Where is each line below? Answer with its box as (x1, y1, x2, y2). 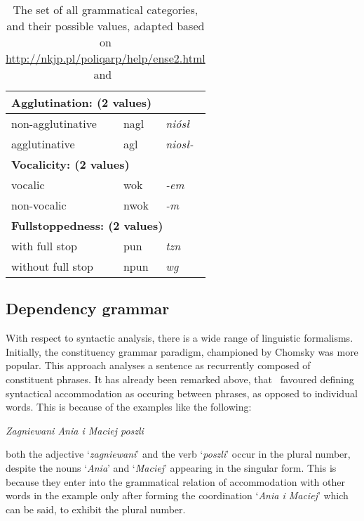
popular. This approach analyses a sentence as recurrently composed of (6, 358, 311, 373)
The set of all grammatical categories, (13, 1, 198, 18)
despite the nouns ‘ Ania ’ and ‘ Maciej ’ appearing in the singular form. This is (6, 460, 337, 475)
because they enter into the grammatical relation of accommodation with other (6, 474, 345, 489)
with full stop (11, 238, 77, 254)
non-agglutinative (11, 115, 97, 131)
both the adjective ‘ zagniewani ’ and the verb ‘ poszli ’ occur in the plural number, (6, 446, 351, 461)
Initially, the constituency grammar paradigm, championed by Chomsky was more (6, 344, 358, 359)
